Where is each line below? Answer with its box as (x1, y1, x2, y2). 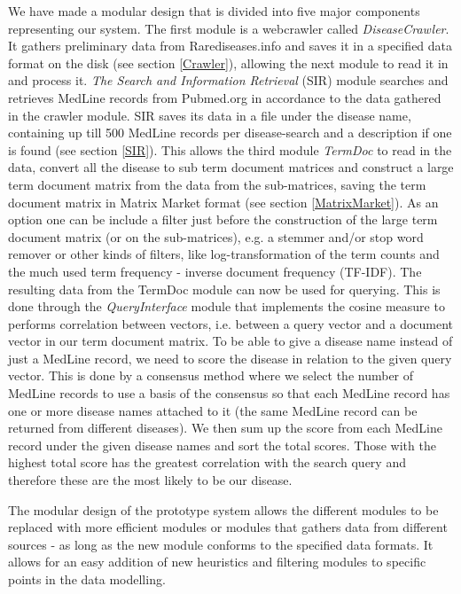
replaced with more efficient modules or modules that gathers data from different (8, 518, 448, 536)
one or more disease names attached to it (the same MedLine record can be (8, 401, 418, 419)
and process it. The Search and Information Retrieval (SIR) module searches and (8, 71, 449, 90)
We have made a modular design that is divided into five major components (8, 2, 420, 20)
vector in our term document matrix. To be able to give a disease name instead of (8, 332, 453, 350)
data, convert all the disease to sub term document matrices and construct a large (8, 158, 454, 176)
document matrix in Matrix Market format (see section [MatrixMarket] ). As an (8, 192, 439, 211)
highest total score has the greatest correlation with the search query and (8, 453, 406, 472)
